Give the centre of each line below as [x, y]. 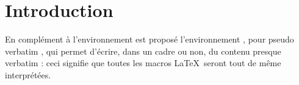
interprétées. [28, 74]
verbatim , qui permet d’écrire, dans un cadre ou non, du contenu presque [143, 51]
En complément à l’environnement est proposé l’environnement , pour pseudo [149, 39]
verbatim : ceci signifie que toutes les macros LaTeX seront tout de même [143, 63]
